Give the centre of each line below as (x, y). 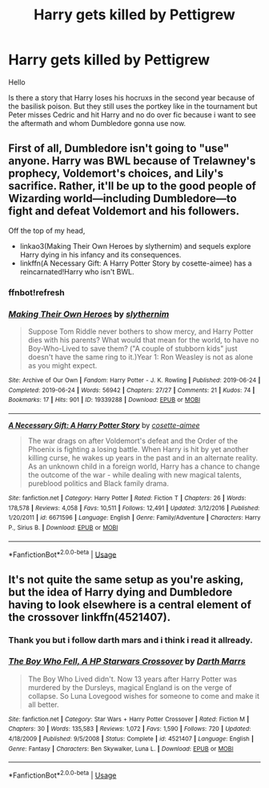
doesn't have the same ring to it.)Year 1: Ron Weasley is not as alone (141, 357)
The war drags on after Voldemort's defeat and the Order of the (133, 441)
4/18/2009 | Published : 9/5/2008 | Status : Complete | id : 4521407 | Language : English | (131, 739)
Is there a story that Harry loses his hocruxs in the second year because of (132, 97)
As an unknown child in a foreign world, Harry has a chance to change (144, 466)
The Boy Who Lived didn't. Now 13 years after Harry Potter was (132, 679)
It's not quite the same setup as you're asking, (126, 579)
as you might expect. (62, 365)
